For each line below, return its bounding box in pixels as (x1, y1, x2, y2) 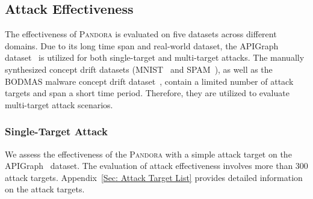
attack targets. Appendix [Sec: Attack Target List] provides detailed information (5, 171, 303, 183)
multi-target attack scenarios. (5, 98, 113, 111)
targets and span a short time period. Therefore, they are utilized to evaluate (5, 87, 290, 99)
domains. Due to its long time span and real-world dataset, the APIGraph (5, 39, 279, 52)
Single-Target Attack (5, 124, 108, 139)
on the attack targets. (5, 183, 85, 195)
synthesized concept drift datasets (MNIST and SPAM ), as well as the (5, 63, 273, 75)
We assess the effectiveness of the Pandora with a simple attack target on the (5, 147, 292, 160)
